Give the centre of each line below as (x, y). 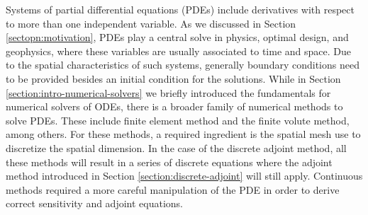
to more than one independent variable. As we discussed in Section (151, 23)
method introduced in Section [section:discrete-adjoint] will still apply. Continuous (184, 176)
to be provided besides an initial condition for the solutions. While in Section (173, 78)
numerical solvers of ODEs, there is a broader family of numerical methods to (174, 106)
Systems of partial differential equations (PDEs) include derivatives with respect (180, 9)
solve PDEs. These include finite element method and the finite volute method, (178, 120)
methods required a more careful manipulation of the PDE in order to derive (173, 189)
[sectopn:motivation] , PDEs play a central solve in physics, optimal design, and (177, 37)
